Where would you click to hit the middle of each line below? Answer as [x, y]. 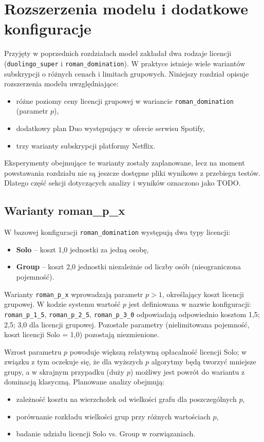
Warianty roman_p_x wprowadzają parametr [74, 294]
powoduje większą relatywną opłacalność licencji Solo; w [158, 351]
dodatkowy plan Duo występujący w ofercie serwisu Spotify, [110, 128]
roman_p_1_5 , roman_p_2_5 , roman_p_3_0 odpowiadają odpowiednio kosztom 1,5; [132, 314]
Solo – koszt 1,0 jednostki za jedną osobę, [82, 249]
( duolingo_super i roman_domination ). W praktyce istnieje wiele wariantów [125, 63]
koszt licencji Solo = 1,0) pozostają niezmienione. [82, 334]
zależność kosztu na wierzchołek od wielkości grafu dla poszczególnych [126, 399]
